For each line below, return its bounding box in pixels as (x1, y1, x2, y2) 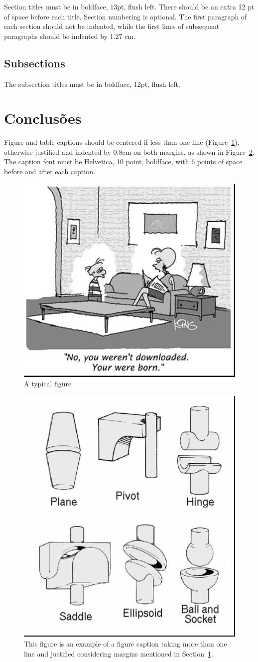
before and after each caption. (4, 166, 95, 177)
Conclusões (4, 108, 82, 128)
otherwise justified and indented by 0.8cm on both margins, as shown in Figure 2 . (4, 146, 255, 157)
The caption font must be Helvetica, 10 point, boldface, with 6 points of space (4, 156, 243, 167)
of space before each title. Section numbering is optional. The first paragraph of (4, 11, 247, 21)
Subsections (4, 55, 65, 70)
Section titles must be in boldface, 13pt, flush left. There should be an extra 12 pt (4, 1, 255, 11)
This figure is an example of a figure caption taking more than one (24, 639, 227, 649)
